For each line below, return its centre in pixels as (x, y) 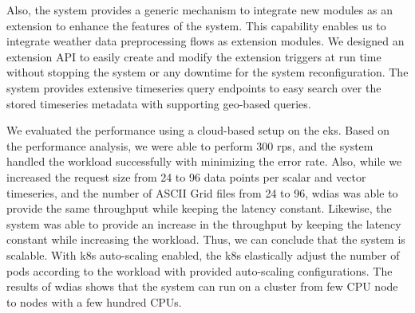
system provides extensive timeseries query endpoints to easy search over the (194, 87)
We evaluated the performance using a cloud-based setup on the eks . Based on (198, 130)
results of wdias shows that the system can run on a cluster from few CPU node (202, 286)
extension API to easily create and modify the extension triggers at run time (194, 56)
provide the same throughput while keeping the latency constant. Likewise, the (199, 208)
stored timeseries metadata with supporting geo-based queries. (159, 103)
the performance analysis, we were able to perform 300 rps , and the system (190, 145)
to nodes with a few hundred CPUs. (94, 301)
